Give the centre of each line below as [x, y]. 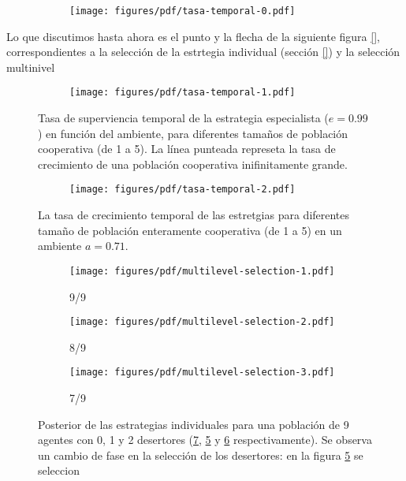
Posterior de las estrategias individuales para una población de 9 [194, 424]
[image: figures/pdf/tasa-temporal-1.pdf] [183, 93]
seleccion [59, 470]
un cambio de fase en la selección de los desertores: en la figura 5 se [201, 455]
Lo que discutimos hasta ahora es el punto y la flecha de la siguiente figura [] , [193, 36]
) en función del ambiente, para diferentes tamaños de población [193, 133]
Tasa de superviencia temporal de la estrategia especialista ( [183, 118]
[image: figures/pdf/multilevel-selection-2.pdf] [202, 322]
